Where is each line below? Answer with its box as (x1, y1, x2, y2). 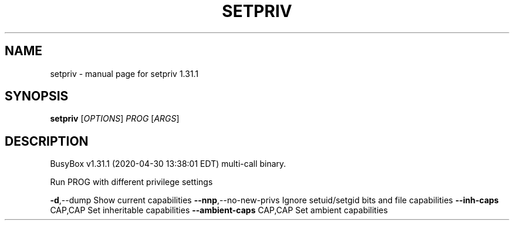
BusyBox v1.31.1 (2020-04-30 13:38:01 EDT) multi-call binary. (50, 159, 286, 169)
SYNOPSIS (5, 89, 69, 104)
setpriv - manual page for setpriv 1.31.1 (50, 68, 199, 79)
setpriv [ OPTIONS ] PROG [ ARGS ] (50, 113, 180, 124)
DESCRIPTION (5, 133, 89, 149)
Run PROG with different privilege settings (50, 177, 213, 187)
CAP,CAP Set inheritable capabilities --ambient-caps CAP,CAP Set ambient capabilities (50, 205, 388, 216)
